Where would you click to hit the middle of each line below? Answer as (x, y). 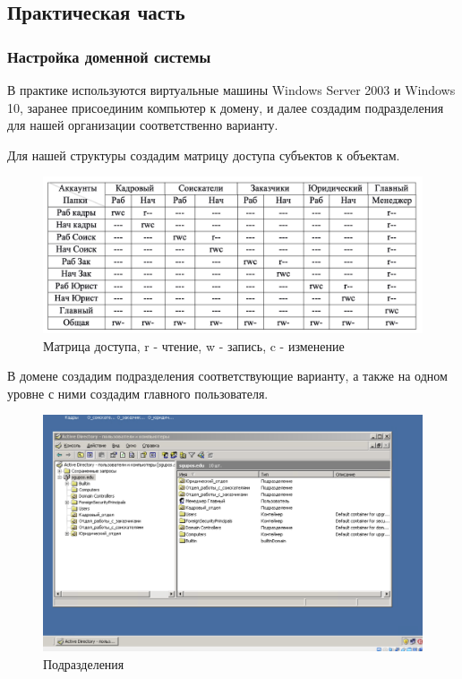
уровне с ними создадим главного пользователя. (138, 393)
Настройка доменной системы (109, 56)
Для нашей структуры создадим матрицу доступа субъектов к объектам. (204, 155)
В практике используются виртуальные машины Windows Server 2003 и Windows (231, 90)
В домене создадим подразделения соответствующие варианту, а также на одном (227, 376)
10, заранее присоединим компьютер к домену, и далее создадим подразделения (226, 107)
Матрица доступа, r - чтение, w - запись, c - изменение (194, 345)
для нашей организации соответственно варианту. (143, 125)
